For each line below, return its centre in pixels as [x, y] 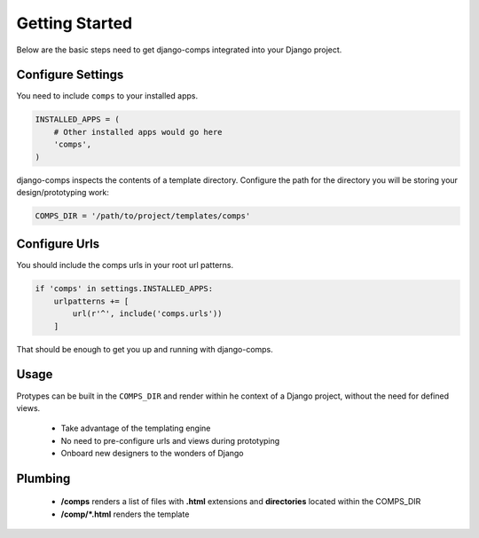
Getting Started [75, 23]
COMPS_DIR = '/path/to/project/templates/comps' [143, 216]
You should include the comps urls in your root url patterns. [125, 265]
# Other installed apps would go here [138, 132]
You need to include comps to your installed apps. [107, 96]
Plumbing [43, 478]
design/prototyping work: [63, 192]
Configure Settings [70, 75]
